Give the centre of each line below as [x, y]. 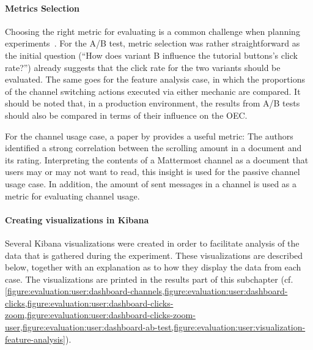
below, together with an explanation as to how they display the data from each [153, 267]
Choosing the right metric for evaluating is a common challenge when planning [153, 31]
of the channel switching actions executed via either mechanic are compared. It [153, 91]
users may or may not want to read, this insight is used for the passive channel [153, 172]
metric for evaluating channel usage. [72, 195]
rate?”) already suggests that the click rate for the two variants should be [143, 67]
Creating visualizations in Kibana [77, 219]
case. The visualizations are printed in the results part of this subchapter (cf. [149, 279]
